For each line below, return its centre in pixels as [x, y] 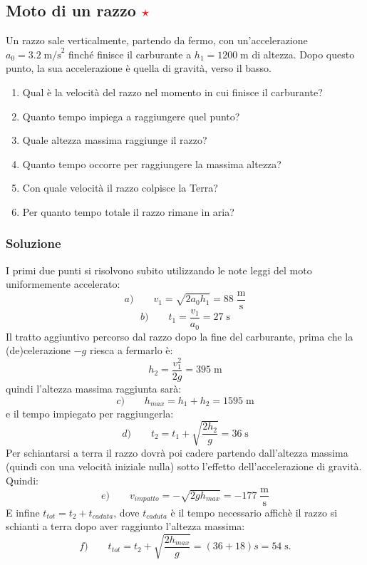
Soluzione [33, 243]
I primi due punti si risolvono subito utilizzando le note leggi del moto [159, 270]
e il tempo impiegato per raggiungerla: [90, 413]
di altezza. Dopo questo [303, 54]
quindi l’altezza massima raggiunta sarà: [94, 388]
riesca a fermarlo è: [131, 350]
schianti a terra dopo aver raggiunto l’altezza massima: [125, 526]
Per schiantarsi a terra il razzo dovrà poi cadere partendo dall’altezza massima [177, 452]
